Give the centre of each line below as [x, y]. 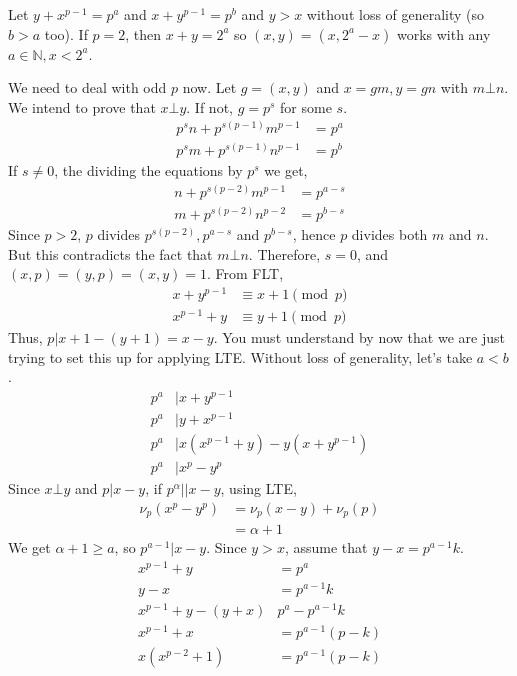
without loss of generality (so [395, 14]
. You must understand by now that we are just [359, 337]
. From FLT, [245, 273]
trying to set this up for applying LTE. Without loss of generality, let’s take [240, 356]
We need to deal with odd [87, 87]
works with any [443, 33]
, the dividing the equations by [148, 170]
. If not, [209, 106]
